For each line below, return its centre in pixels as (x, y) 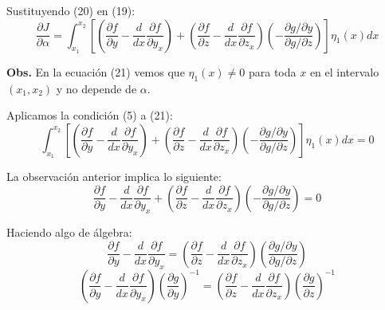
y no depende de (96, 88)
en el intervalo (344, 71)
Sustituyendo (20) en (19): (71, 10)
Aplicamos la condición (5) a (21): (90, 115)
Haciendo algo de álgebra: (69, 232)
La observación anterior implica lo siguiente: (114, 176)
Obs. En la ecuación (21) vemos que (96, 71)
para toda (272, 71)
